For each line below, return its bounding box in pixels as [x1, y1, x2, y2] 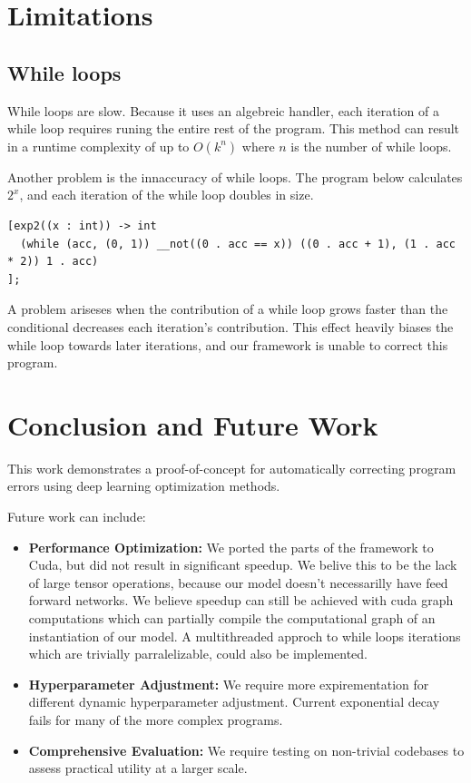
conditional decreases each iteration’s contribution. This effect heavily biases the [7, 317, 454, 336]
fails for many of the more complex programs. [28, 710, 283, 729]
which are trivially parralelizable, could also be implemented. [28, 644, 368, 663]
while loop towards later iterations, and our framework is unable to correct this [7, 335, 448, 354]
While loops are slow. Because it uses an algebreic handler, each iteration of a [7, 101, 439, 120]
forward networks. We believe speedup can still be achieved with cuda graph [28, 591, 454, 610]
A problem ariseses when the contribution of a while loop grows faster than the [7, 299, 448, 318]
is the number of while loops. [290, 136, 452, 155]
